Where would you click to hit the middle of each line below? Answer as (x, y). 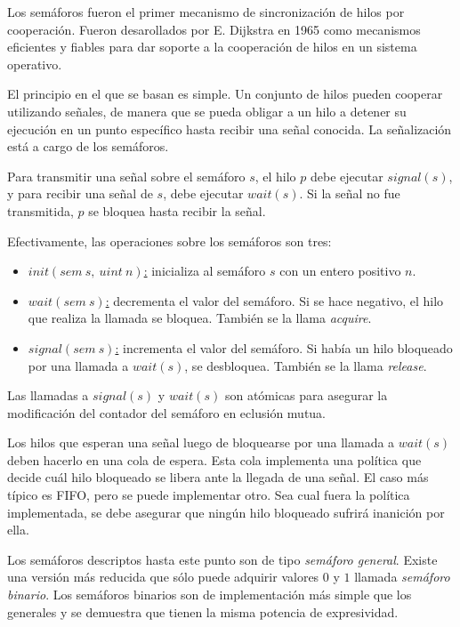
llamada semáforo (402, 577)
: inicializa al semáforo (205, 271)
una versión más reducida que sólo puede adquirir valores (163, 577)
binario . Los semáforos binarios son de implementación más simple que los (210, 595)
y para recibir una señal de (80, 193)
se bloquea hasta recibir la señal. (177, 210)
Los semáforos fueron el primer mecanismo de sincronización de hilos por (206, 12)
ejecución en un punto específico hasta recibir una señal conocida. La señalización (230, 129)
